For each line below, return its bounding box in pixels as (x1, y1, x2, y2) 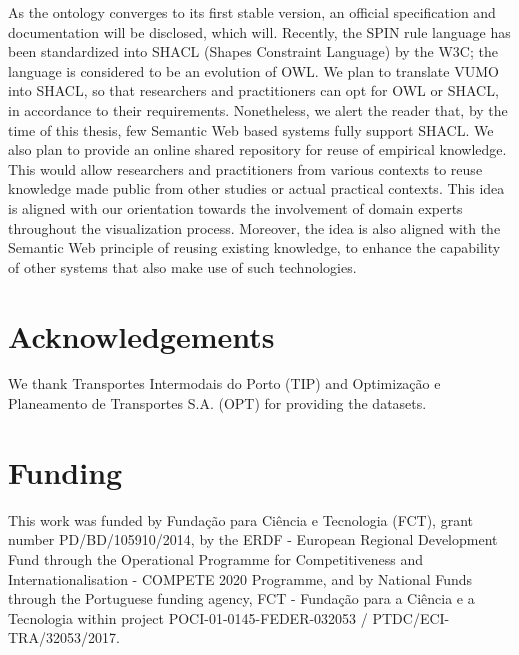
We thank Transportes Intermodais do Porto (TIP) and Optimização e (8, 373, 441, 394)
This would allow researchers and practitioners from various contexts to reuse (8, 158, 483, 179)
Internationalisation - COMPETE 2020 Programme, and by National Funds (8, 568, 473, 589)
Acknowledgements (8, 315, 275, 356)
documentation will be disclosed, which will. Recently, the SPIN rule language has (8, 21, 511, 42)
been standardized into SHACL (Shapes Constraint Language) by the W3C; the (8, 41, 498, 62)
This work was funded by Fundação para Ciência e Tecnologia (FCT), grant (8, 509, 473, 530)
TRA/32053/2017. (8, 627, 120, 648)
